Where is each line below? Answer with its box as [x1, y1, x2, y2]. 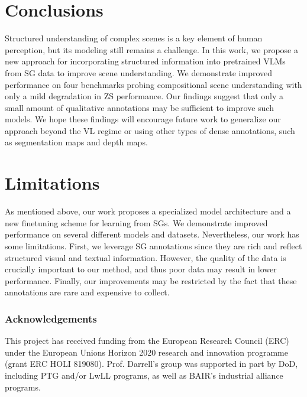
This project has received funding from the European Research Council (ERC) [5, 334, 289, 347]
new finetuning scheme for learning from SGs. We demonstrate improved [5, 216, 268, 229]
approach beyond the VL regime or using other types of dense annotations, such [5, 124, 295, 136]
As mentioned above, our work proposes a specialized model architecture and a [5, 205, 291, 217]
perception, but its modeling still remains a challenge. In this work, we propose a [5, 43, 298, 56]
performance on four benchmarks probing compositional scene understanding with [5, 78, 302, 90]
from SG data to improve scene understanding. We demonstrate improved [5, 66, 273, 79]
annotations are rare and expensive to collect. [5, 286, 170, 298]
